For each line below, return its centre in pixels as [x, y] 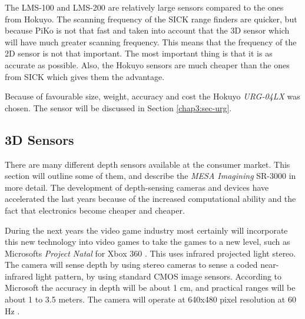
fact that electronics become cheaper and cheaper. [95, 210]
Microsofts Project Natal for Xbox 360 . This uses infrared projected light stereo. [150, 253]
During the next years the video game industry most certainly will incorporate [146, 230]
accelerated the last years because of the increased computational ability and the [150, 199]
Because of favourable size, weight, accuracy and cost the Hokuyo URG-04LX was [152, 96]
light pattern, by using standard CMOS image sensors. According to [159, 276]
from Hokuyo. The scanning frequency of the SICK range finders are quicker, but [151, 19]
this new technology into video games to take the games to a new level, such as [147, 242]
